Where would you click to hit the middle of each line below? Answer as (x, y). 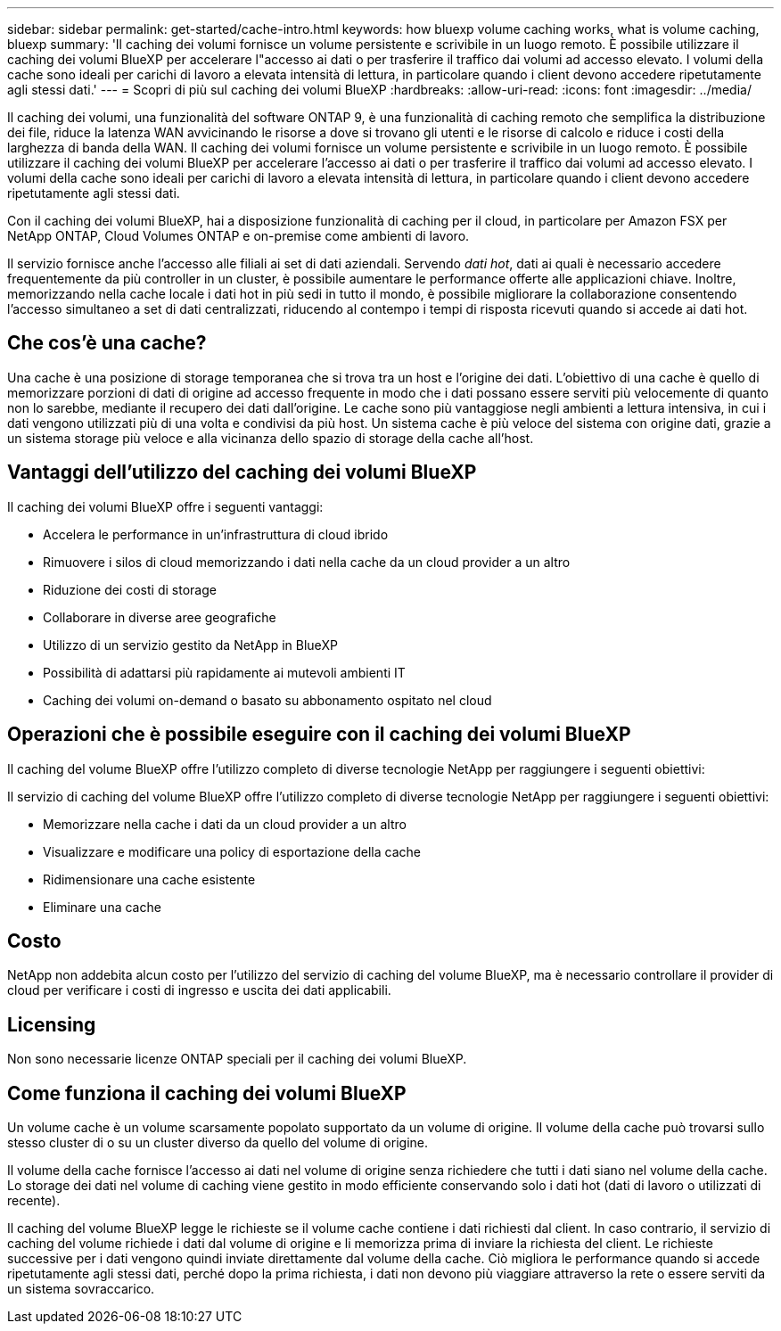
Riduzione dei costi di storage (130, 589)
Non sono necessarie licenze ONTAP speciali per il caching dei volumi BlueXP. (237, 1059)
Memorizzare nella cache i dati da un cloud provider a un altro (225, 824)
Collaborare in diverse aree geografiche (160, 617)
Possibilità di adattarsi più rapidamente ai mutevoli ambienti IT (224, 672)
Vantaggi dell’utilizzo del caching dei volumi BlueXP (242, 472)
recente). (34, 1201)
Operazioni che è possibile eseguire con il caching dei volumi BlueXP (319, 735)
